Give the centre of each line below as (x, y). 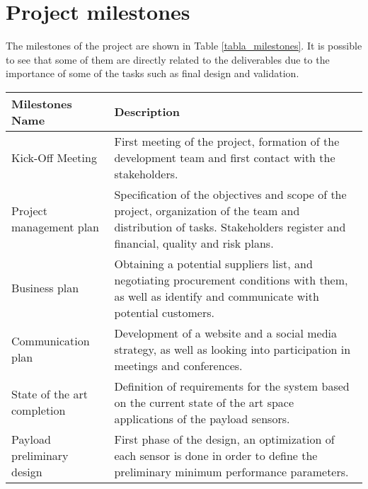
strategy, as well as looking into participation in (232, 349)
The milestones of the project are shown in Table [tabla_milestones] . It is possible (184, 46)
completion (39, 410)
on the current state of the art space (204, 402)
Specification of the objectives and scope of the (230, 194)
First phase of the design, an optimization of (224, 439)
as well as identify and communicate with (217, 296)
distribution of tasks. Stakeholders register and (230, 226)
